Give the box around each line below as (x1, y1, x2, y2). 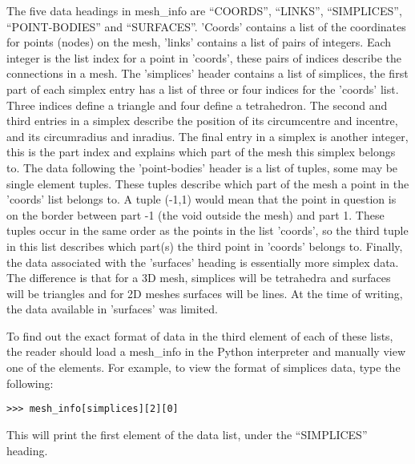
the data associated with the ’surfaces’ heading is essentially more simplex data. (6, 253, 399, 270)
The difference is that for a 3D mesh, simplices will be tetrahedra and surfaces (6, 269, 391, 286)
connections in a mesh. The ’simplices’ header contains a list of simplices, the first (6, 65, 409, 82)
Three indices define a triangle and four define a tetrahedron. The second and (6, 96, 388, 113)
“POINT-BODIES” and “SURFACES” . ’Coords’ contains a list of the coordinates (6, 18, 406, 34)
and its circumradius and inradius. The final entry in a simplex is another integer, (6, 127, 409, 144)
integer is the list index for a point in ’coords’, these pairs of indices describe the (6, 49, 402, 66)
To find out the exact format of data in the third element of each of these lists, (6, 327, 393, 344)
